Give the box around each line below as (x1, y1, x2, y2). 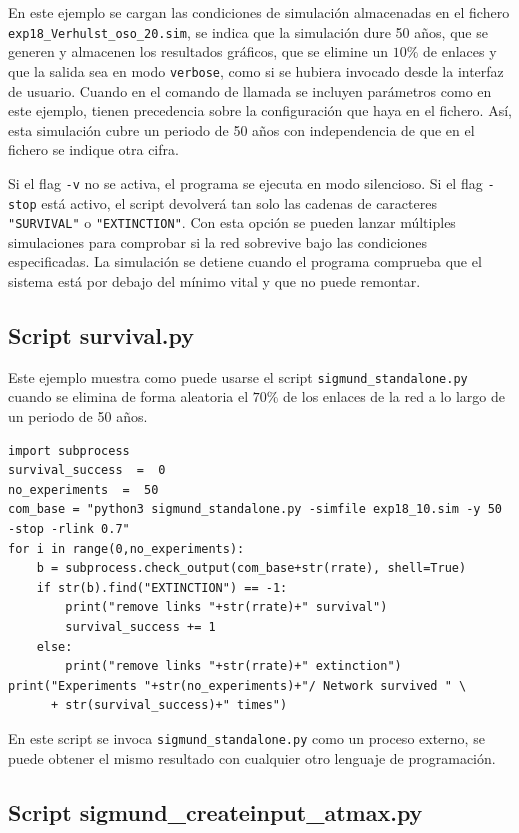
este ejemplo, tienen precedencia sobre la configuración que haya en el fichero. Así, (8, 100, 512, 121)
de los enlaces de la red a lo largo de (283, 386, 505, 407)
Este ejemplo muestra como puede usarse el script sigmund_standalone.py (8, 366, 468, 387)
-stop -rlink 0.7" (8, 522, 130, 537)
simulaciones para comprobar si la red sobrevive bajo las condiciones (8, 231, 428, 252)
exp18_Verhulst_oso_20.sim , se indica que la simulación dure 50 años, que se (8, 21, 488, 42)
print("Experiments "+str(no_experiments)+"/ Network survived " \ (8, 678, 467, 693)
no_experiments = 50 (8, 482, 159, 497)
